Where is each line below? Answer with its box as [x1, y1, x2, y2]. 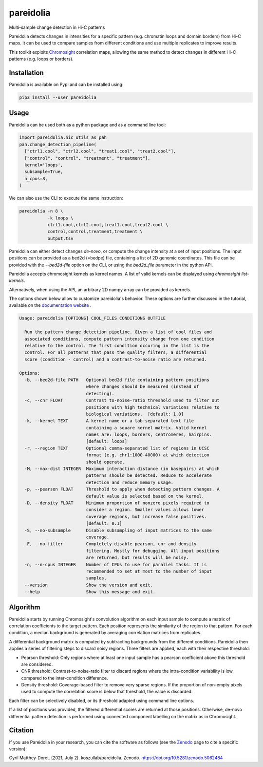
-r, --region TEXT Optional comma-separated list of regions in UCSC [24, 445, 209, 451]
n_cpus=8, [24, 176, 48, 181]
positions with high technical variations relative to [86, 405, 220, 410]
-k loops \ [47, 215, 74, 221]
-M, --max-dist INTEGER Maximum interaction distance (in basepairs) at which [24, 466, 220, 471]
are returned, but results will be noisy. [86, 555, 189, 560]
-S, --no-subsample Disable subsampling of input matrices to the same [24, 528, 212, 533]
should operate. [86, 459, 125, 465]
